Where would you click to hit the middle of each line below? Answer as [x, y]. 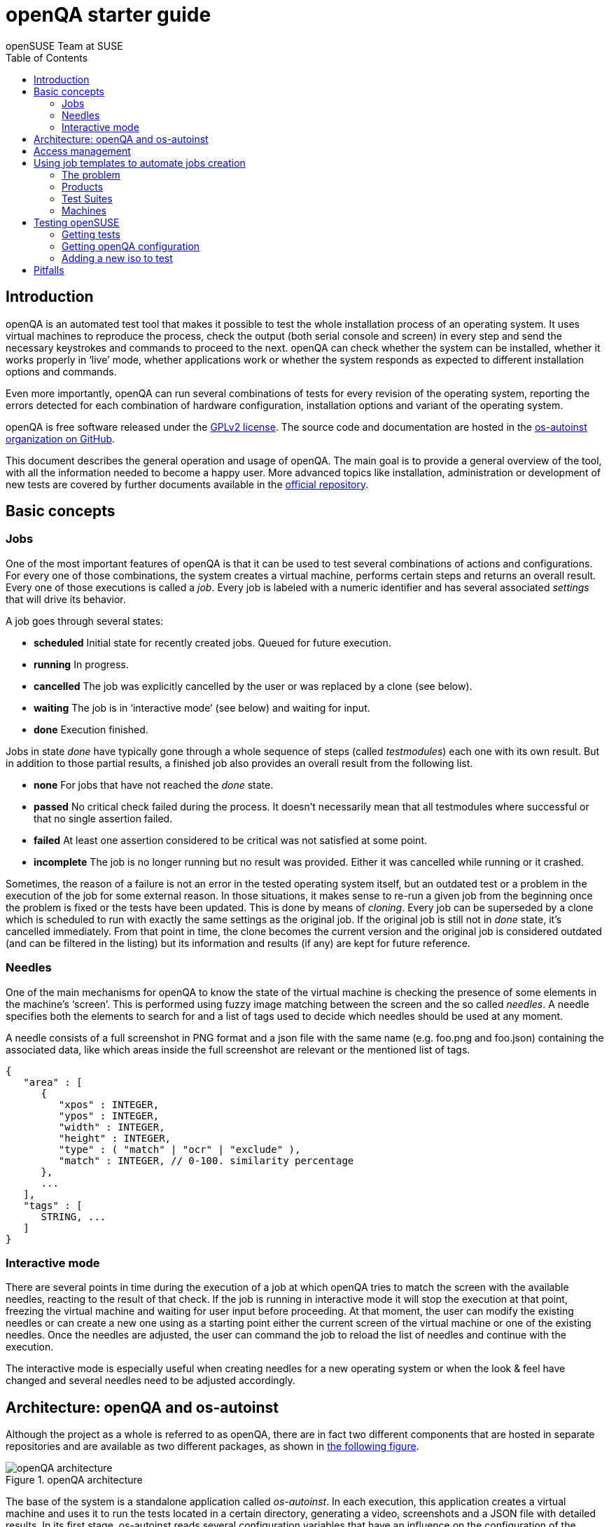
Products [83, 186]
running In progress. [81, 664]
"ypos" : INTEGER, [109, 1115]
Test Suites [87, 198]
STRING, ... [73, 1216]
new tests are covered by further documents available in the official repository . [187, 484]
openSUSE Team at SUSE [64, 46]
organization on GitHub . [61, 438]
